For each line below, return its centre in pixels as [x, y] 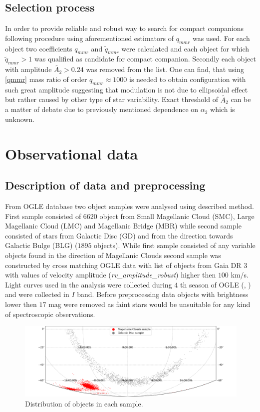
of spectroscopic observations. [50, 314]
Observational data [72, 153]
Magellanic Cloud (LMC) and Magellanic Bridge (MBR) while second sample [123, 226]
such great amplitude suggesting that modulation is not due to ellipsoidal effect [127, 89]
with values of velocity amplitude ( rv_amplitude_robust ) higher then [111, 275]
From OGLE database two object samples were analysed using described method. [130, 206]
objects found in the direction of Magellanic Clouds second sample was [113, 255]
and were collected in [37, 294]
